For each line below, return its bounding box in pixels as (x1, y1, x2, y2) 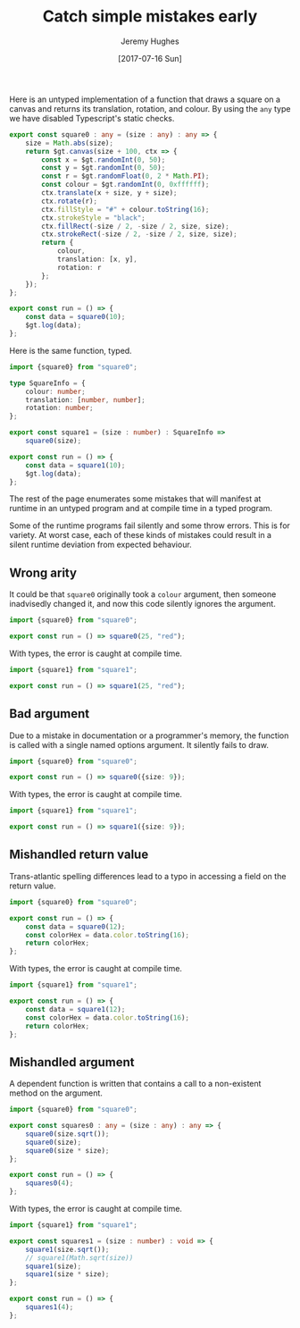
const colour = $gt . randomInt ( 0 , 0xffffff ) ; (41, 181, 210, 189)
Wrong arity (9, 565, 78, 580)
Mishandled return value (9, 847, 149, 862)
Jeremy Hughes (120, 36, 180, 46)
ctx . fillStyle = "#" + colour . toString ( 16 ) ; (41, 205, 210, 214)
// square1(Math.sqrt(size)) (25, 1253, 134, 1262)
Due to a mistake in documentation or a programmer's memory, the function (9, 730, 289, 741)
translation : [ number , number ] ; (25, 395, 146, 404)
